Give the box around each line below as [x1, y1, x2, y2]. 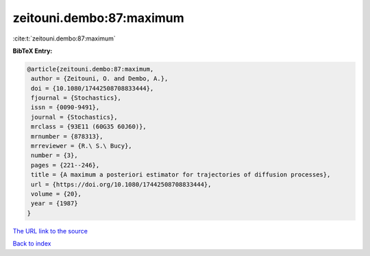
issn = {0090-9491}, [31, 104, 100, 111]
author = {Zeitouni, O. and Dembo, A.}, [31, 75, 169, 82]
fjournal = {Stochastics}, [31, 94, 121, 102]
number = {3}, [31, 152, 78, 159]
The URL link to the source [12, 226, 88, 235]
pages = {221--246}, [31, 161, 100, 169]
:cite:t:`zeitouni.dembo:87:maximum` [12, 34, 116, 43]
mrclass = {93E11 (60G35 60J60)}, [31, 123, 147, 130]
